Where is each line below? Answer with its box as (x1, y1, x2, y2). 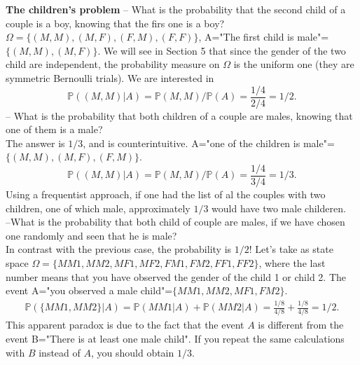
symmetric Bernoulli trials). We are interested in (6, 70, 214, 85)
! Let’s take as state (249, 242, 333, 256)
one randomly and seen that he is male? (6, 228, 177, 242)
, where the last (258, 256, 326, 270)
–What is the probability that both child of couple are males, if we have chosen (6, 214, 345, 229)
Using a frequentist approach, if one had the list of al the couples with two (6, 187, 326, 202)
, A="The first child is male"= (198, 29, 329, 44)
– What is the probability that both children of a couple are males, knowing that (6, 108, 353, 123)
